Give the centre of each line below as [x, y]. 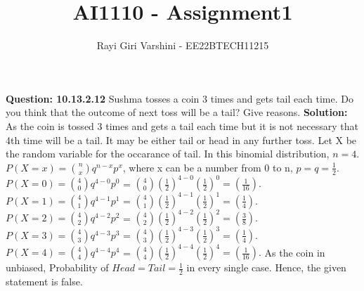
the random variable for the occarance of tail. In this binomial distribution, [168, 154]
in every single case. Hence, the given [266, 267]
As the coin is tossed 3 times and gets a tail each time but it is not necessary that [182, 125]
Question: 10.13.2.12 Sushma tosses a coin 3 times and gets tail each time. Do [180, 98]
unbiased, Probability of [57, 267]
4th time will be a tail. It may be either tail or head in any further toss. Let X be [181, 140]
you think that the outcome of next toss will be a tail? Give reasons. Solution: [177, 112]
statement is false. [44, 282]
